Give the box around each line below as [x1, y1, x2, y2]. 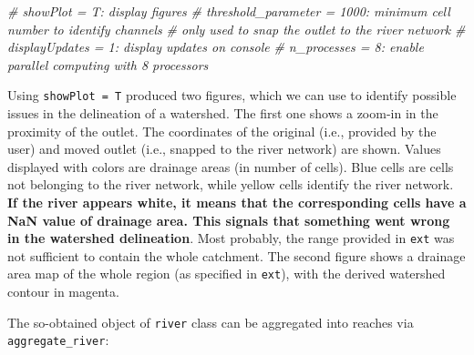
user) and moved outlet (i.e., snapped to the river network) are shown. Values [7, 139, 441, 158]
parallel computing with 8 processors [7, 55, 209, 74]
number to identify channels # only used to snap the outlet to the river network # [7, 19, 466, 38]
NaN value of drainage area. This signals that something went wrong [7, 210, 450, 229]
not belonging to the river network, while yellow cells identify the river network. [7, 175, 454, 194]
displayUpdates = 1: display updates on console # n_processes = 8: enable [7, 37, 424, 56]
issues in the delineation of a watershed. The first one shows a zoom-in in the [7, 104, 438, 123]
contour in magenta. [7, 282, 119, 301]
